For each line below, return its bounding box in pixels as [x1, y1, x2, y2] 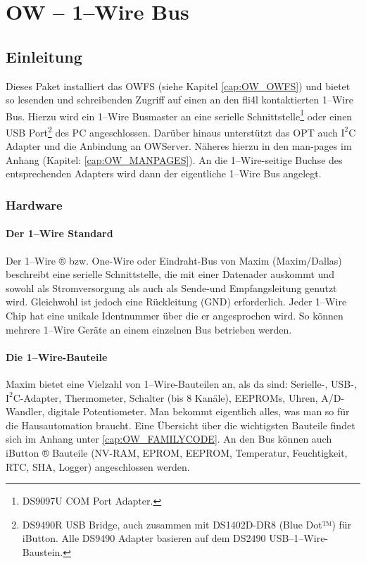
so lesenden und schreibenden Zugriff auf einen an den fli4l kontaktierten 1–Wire [6, 92, 353, 107]
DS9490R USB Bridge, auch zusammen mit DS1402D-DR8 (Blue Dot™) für [22, 517, 352, 531]
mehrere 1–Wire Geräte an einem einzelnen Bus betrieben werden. [6, 322, 292, 336]
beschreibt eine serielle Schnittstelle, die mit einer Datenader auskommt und [6, 267, 334, 281]
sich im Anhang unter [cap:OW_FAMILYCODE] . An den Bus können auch [6, 431, 332, 446]
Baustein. [22, 544, 63, 559]
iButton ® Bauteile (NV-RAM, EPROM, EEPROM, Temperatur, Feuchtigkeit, [6, 445, 348, 460]
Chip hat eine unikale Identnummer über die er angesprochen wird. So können [6, 308, 343, 323]
